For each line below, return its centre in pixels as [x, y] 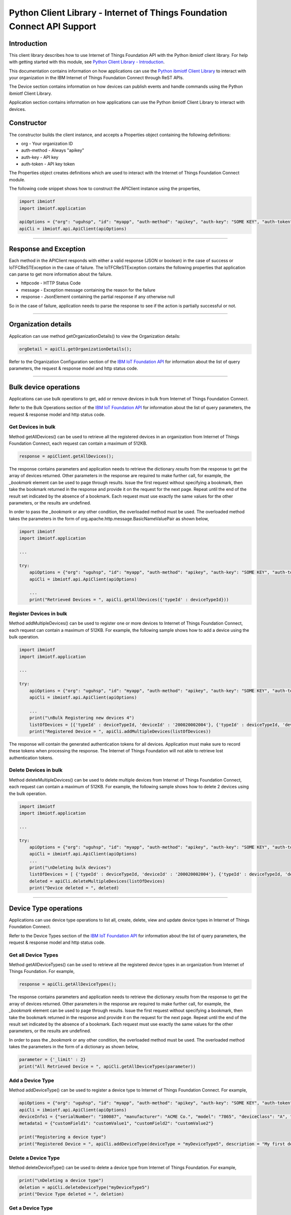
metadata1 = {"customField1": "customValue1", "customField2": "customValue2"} [116, 1123]
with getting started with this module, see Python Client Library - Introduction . [87, 62]
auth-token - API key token [48, 164]
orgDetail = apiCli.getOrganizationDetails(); [75, 349]
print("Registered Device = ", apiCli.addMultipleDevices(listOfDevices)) [120, 731]
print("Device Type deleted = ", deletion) [72, 1194]
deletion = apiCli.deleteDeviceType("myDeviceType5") [84, 1187]
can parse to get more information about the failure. [61, 274]
